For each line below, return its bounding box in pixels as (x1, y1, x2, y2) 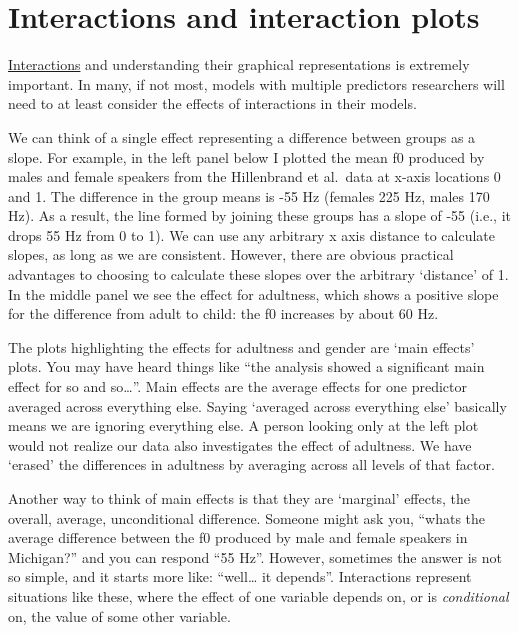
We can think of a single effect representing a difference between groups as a (8, 126, 476, 147)
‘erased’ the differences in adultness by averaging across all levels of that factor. (8, 454, 495, 475)
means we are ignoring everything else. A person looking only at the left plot (8, 415, 479, 436)
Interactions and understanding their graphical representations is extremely (8, 54, 470, 75)
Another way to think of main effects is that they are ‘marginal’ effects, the (8, 488, 470, 508)
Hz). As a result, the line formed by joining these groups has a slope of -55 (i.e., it (8, 205, 512, 226)
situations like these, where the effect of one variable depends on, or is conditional (8, 585, 509, 606)
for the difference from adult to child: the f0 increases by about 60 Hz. (8, 303, 439, 324)
